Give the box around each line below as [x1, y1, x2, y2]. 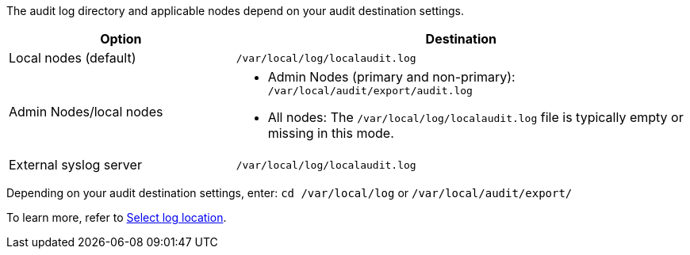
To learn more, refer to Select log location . [6, 211, 227, 224]
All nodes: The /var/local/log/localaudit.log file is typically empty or [267, 109, 684, 125]
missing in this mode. [267, 125, 394, 141]
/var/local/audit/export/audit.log [267, 85, 473, 97]
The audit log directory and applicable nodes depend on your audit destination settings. [6, 4, 464, 17]
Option [100, 31, 142, 47]
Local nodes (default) [9, 50, 136, 66]
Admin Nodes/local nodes [9, 103, 163, 120]
